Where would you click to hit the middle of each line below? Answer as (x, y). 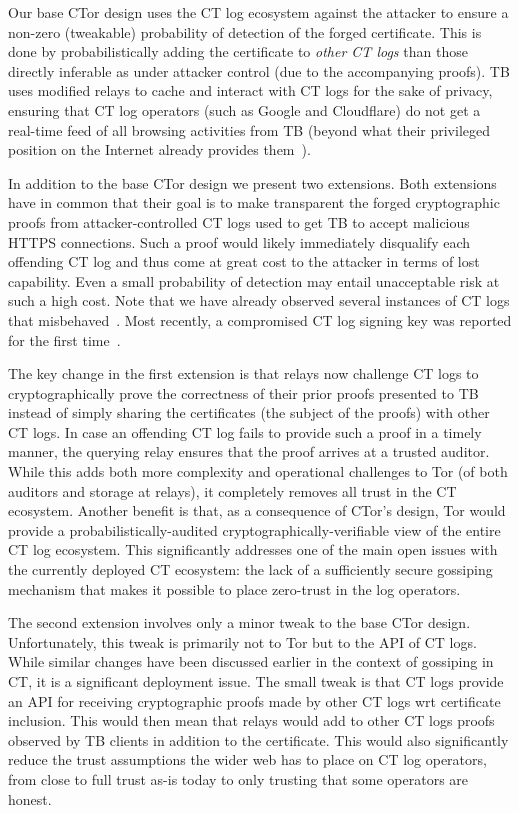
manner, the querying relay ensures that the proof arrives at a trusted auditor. (249, 451)
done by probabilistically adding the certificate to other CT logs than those (238, 51)
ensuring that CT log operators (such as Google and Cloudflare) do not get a (244, 109)
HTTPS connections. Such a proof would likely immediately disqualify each (239, 241)
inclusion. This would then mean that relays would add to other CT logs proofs (251, 720)
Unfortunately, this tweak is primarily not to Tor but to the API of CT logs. (242, 641)
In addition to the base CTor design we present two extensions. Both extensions (252, 182)
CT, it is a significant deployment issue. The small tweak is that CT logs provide (256, 681)
